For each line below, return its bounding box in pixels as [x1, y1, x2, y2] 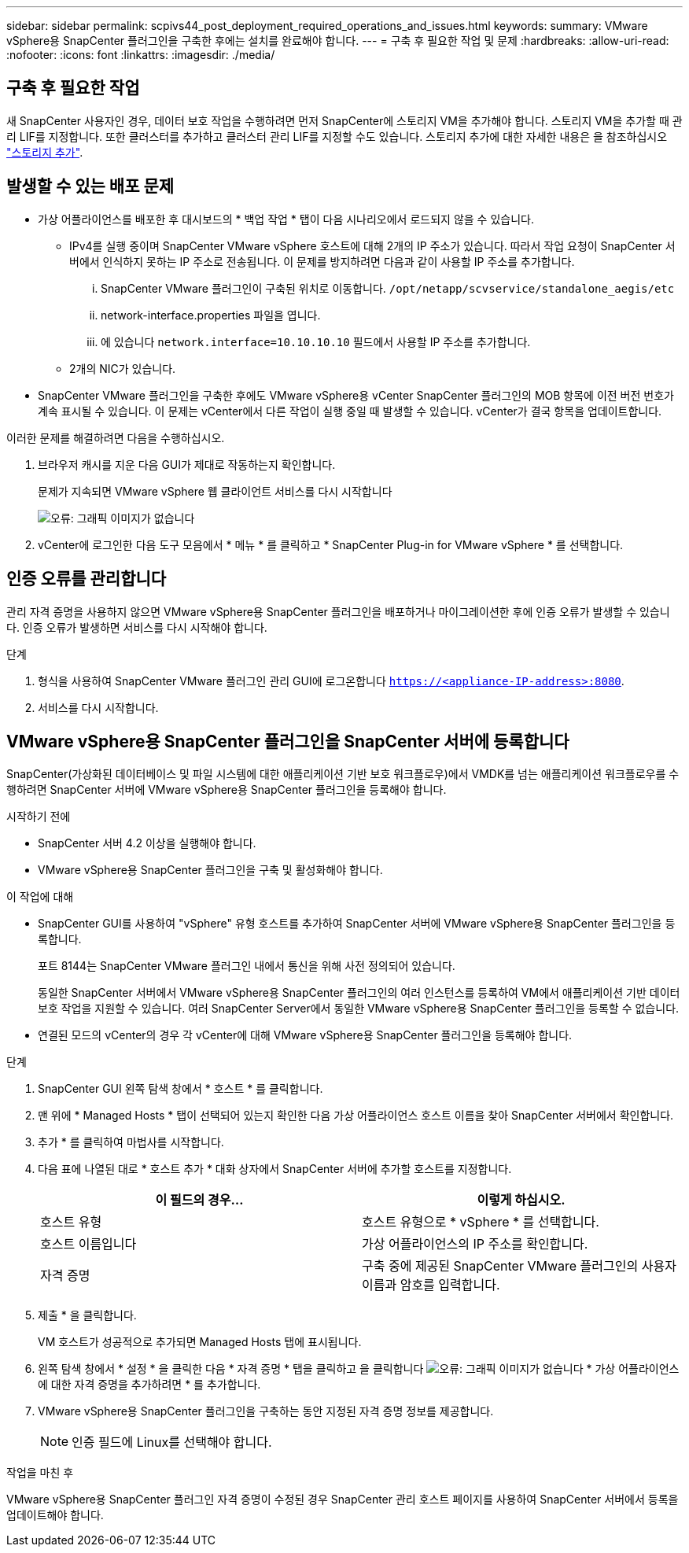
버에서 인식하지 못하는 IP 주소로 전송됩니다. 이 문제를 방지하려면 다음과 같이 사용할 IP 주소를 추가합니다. [69, 254, 575, 268]
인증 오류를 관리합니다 [6, 569, 167, 589]
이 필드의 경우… [155, 1192, 244, 1208]
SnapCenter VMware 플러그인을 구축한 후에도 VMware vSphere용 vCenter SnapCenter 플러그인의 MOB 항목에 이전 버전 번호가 [38, 388, 674, 402]
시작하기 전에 [6, 810, 71, 824]
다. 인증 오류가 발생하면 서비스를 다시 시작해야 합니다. [6, 620, 267, 634]
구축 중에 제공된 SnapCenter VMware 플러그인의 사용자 [362, 1258, 676, 1274]
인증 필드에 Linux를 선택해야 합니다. [72, 1434, 272, 1451]
